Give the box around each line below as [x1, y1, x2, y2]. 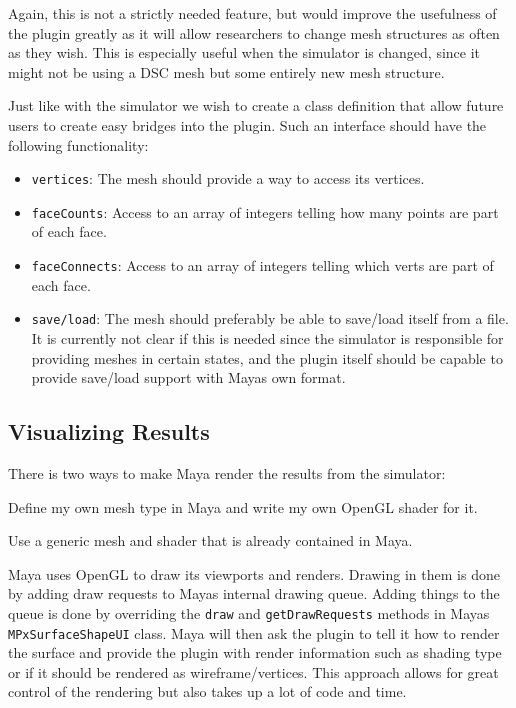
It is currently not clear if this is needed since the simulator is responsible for [31, 327, 504, 348]
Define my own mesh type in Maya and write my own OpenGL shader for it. [8, 496, 478, 517]
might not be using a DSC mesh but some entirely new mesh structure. [8, 61, 445, 82]
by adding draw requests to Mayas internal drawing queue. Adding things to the [8, 583, 500, 604]
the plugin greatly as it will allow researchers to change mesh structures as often [8, 22, 500, 43]
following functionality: [8, 134, 149, 155]
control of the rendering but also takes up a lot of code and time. [8, 681, 407, 702]
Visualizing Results [8, 416, 210, 447]
